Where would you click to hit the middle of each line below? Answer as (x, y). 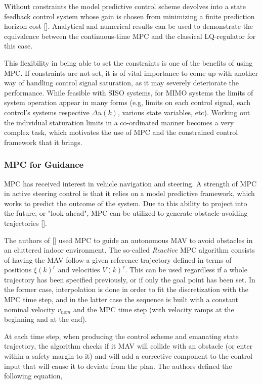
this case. (18, 46)
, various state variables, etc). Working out (184, 112)
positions (18, 270)
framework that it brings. (43, 142)
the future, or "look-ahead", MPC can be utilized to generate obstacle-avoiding (126, 213)
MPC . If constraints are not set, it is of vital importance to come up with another (131, 73)
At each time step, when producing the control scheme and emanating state (121, 336)
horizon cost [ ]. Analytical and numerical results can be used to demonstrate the (129, 26)
